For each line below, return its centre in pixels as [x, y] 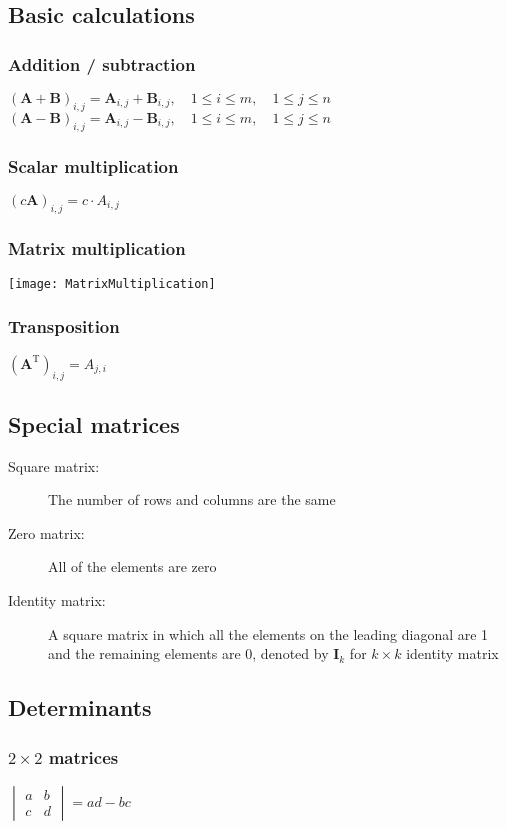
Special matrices [94, 423]
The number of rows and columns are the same [192, 499]
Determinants [80, 707]
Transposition [64, 326]
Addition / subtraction [102, 63]
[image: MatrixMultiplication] [112, 283]
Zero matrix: [46, 532]
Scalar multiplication [93, 165]
